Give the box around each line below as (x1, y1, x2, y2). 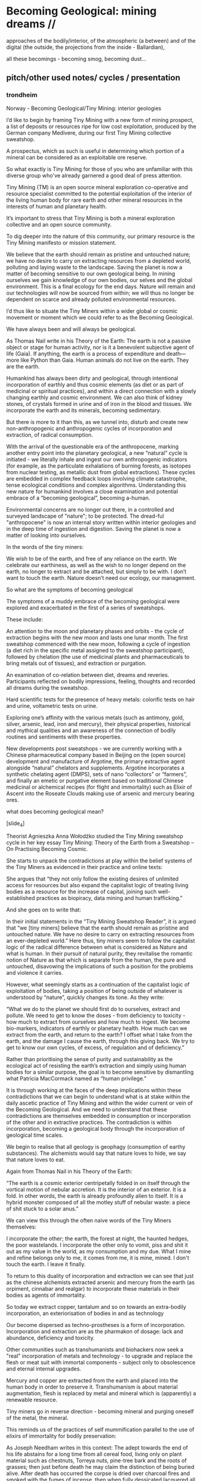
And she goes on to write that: (6, 906, 81, 913)
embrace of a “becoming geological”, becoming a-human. (6, 494, 151, 501)
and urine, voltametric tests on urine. (6, 702, 98, 709)
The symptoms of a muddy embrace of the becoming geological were (6, 597, 180, 605)
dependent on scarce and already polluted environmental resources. (6, 295, 177, 303)
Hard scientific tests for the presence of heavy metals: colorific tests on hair (6, 696, 195, 703)
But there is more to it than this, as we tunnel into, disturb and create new (6, 418, 188, 425)
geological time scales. (6, 1131, 63, 1139)
